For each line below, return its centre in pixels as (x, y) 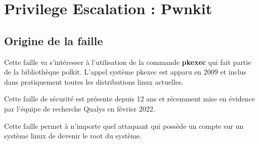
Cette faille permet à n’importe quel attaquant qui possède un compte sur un (124, 125)
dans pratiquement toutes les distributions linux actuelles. (94, 81)
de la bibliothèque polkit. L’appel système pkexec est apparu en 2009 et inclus (125, 72)
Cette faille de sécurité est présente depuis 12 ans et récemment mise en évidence (129, 99)
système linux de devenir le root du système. (73, 136)
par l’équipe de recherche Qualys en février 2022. (80, 108)
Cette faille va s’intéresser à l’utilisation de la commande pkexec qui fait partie (128, 62)
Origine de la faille (54, 40)
